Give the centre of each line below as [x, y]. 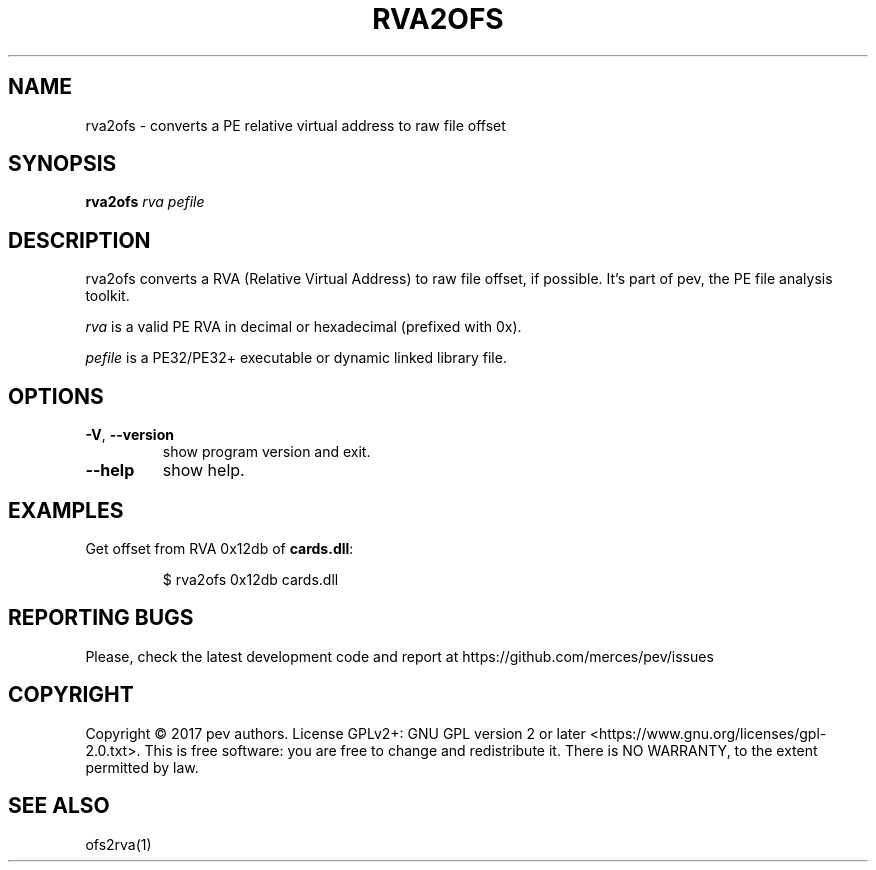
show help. [203, 470]
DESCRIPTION [79, 240]
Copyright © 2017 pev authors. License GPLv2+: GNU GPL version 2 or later [335, 733]
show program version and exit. [266, 452]
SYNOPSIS [62, 164]
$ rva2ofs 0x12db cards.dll [250, 579]
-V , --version [129, 435]
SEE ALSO [59, 806]
